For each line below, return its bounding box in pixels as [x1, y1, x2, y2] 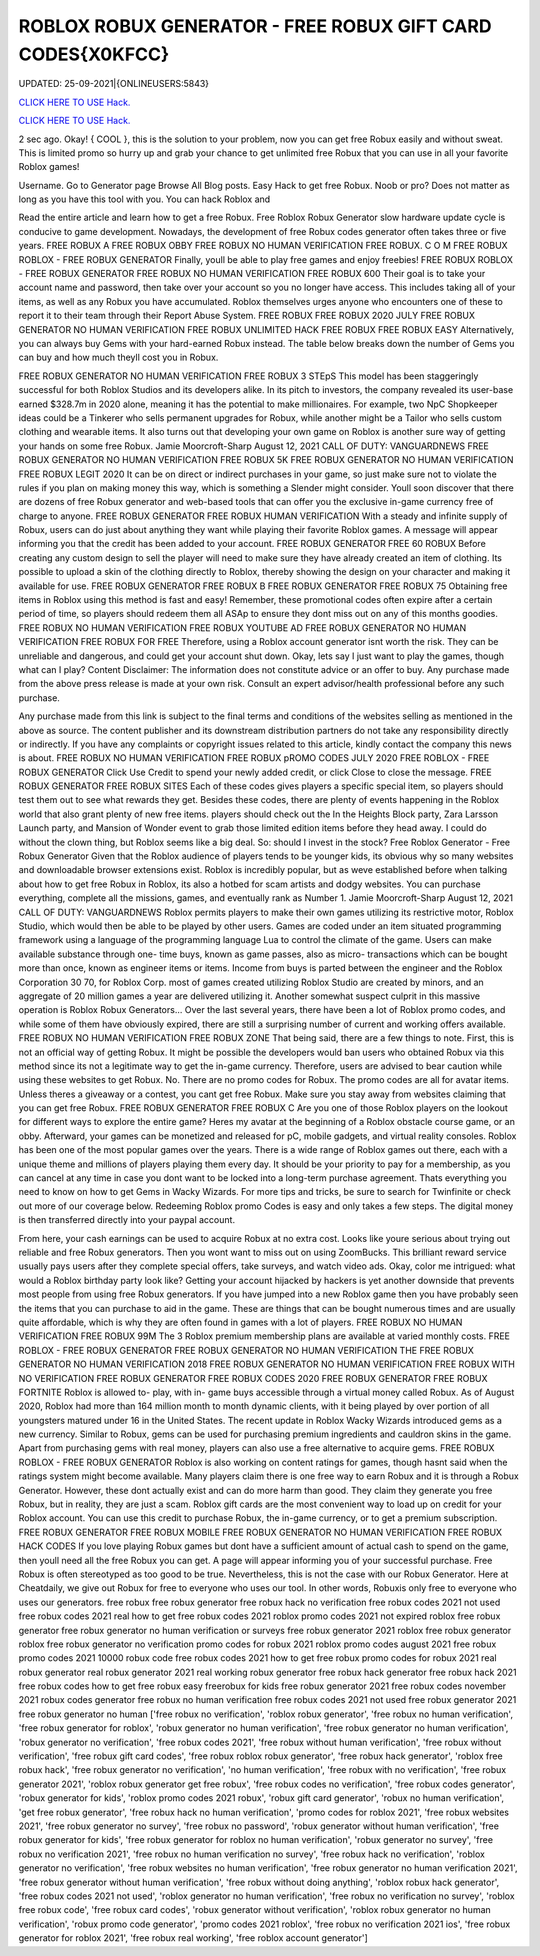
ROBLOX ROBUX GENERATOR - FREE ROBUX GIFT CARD [18, 15, 492, 37]
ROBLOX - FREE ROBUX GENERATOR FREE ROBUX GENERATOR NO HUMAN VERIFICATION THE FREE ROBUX [18, 1344, 475, 1356]
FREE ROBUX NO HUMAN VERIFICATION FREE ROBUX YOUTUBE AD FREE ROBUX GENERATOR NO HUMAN [18, 621, 467, 634]
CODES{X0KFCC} [18, 43, 170, 65]
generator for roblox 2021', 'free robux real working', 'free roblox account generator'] [18, 1932, 369, 1944]
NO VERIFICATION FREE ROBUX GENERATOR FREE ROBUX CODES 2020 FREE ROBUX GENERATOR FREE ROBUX [18, 1372, 489, 1384]
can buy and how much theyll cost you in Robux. [18, 351, 219, 364]
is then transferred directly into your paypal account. [18, 1214, 235, 1226]
